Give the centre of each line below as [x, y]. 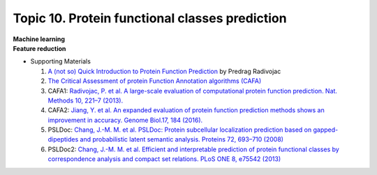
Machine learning [39, 39]
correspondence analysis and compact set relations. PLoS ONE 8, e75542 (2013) [164, 159]
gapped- [326, 130]
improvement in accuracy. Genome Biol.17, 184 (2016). [125, 120]
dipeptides [63, 139]
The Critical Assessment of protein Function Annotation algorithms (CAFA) [155, 81]
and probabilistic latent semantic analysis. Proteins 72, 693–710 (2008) [182, 139]
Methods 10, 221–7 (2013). [86, 100]
